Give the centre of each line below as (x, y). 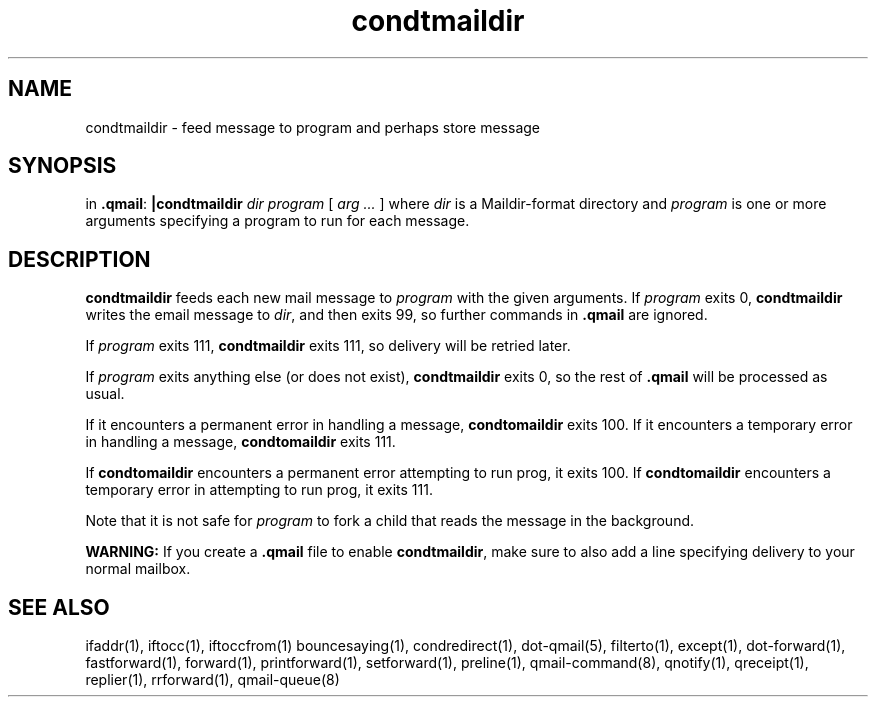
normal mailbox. (138, 569)
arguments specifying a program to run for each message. (277, 221)
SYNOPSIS (62, 166)
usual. (105, 394)
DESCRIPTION (79, 259)
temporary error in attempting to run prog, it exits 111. (259, 490)
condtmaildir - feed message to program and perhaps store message (313, 127)
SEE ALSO (59, 607)
